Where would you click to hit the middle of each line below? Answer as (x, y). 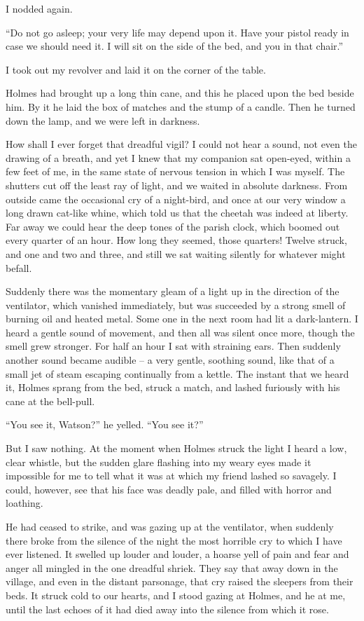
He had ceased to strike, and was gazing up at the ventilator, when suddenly (170, 526)
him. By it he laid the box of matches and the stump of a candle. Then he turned (181, 106)
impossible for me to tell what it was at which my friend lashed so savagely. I (171, 476)
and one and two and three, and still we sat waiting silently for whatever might (176, 253)
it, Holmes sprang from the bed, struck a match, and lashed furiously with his (173, 387)
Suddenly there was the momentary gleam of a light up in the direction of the (173, 291)
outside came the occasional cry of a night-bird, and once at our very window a (176, 199)
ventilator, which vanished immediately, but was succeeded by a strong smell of (176, 305)
